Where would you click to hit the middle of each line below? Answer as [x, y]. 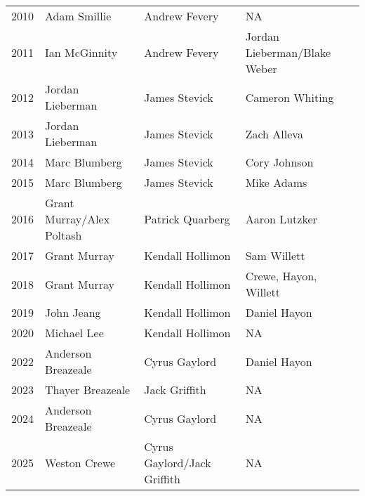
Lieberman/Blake [288, 52]
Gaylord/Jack [178, 463]
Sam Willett [275, 255]
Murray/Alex [78, 219]
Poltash [64, 235]
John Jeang [73, 312]
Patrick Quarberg [187, 219]
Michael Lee [74, 333]
